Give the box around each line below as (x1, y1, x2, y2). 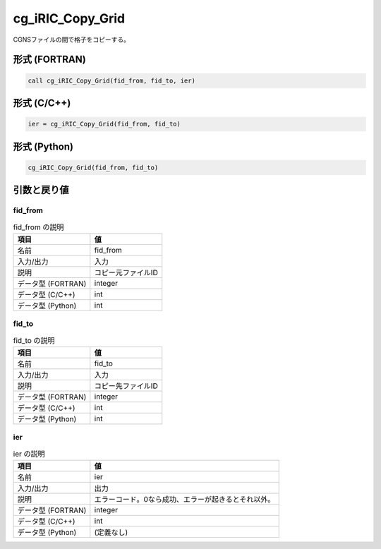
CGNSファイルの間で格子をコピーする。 (13, 35, 131, 44)
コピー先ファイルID (94, 381, 158, 391)
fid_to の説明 (13, 335, 56, 345)
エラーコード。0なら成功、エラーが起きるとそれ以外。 (94, 495, 275, 505)
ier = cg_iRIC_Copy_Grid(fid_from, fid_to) (28, 120, 181, 128)
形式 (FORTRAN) (13, 54, 86, 66)
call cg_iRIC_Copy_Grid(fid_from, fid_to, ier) (28, 76, 195, 85)
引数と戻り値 (13, 184, 69, 196)
